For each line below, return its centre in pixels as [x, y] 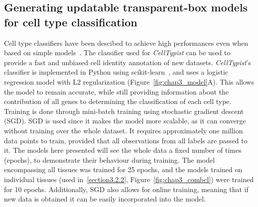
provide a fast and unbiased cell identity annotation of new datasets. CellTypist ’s [128, 62]
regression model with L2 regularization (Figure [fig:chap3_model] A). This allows [129, 81]
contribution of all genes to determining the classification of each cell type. [118, 101]
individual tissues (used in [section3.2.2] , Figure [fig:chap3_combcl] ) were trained [129, 179]
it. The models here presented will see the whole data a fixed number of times [123, 150]
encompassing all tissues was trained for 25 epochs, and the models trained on [123, 169]
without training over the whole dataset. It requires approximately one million [124, 130]
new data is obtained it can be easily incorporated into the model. [105, 199]
